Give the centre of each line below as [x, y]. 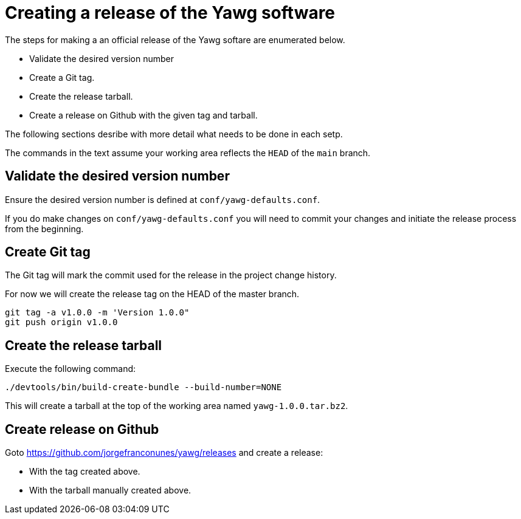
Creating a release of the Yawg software [170, 13]
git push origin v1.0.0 [61, 322]
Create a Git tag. [62, 77]
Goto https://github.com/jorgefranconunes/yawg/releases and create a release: [164, 453]
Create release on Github [82, 429]
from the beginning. [44, 229]
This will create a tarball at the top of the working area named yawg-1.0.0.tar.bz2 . [177, 406]
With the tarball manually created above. [110, 490]
